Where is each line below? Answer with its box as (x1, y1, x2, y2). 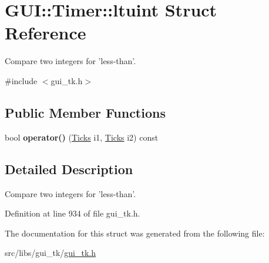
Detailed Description (5, 159, 133, 178)
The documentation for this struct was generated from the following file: (5, 227, 265, 239)
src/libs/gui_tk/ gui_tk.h (5, 247, 96, 259)
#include (5, 74, 38, 86)
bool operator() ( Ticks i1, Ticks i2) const (5, 131, 159, 143)
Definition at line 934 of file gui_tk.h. (5, 207, 140, 219)
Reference (5, 21, 86, 45)
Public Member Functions (5, 103, 166, 121)
